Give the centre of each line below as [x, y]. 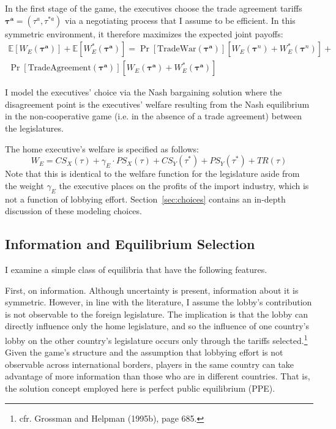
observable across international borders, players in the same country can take [150, 364]
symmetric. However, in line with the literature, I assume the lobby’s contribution [159, 302]
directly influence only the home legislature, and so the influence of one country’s [157, 326]
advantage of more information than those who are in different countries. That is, [158, 376]
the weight [24, 185]
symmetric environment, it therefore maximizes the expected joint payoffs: [144, 33]
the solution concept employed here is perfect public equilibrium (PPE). [140, 388]
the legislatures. [34, 128]
